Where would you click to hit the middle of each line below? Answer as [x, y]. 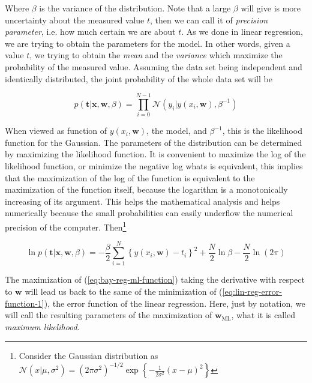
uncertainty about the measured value [75, 20]
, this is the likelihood [262, 131]
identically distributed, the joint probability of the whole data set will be [139, 78]
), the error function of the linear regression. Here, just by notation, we [175, 303]
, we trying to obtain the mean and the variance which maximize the [156, 55]
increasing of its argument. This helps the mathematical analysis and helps [142, 201]
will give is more [271, 8]
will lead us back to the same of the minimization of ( [124, 291]
